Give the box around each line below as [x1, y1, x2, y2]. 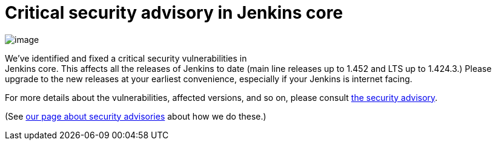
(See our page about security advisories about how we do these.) [5, 111, 266, 121]
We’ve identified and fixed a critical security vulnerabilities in [5, 53, 247, 63]
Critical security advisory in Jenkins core [5, 2, 343, 23]
